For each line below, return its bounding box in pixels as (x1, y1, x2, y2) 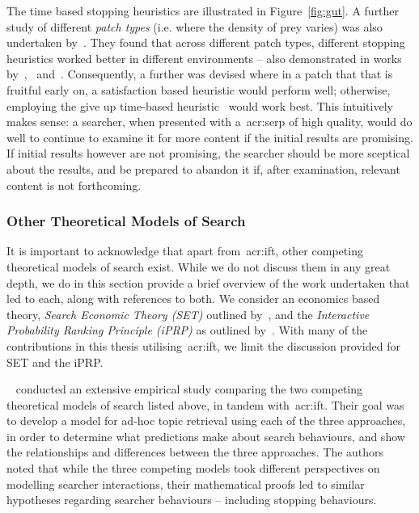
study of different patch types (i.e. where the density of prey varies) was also (6, 18, 383, 35)
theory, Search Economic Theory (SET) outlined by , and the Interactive (6, 305, 370, 322)
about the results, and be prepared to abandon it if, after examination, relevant (6, 160, 400, 177)
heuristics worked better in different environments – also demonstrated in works (6, 49, 402, 66)
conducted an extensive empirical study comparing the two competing (15, 381, 363, 397)
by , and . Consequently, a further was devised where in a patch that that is (6, 65, 393, 82)
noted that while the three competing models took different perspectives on (6, 460, 380, 477)
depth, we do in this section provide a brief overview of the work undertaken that (6, 274, 410, 291)
